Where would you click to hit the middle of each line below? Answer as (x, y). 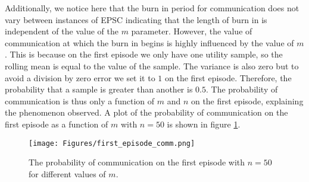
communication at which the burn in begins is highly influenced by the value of (149, 42)
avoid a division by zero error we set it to (80, 77)
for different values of (67, 173)
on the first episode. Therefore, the (228, 77)
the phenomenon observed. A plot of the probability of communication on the (146, 112)
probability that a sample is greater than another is (99, 89)
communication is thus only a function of (80, 100)
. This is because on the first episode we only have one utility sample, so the (144, 54)
